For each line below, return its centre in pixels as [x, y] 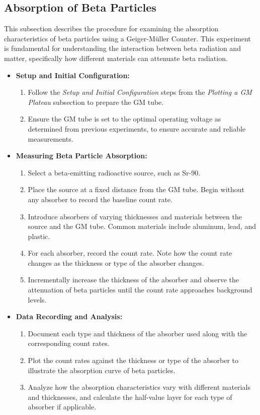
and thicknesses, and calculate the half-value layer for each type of [130, 397]
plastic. [39, 236]
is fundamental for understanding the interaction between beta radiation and [122, 48]
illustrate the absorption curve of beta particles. [102, 370]
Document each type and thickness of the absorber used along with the [138, 333]
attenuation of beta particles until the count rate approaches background [140, 290]
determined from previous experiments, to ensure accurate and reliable [137, 128]
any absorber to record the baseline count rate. [100, 199]
